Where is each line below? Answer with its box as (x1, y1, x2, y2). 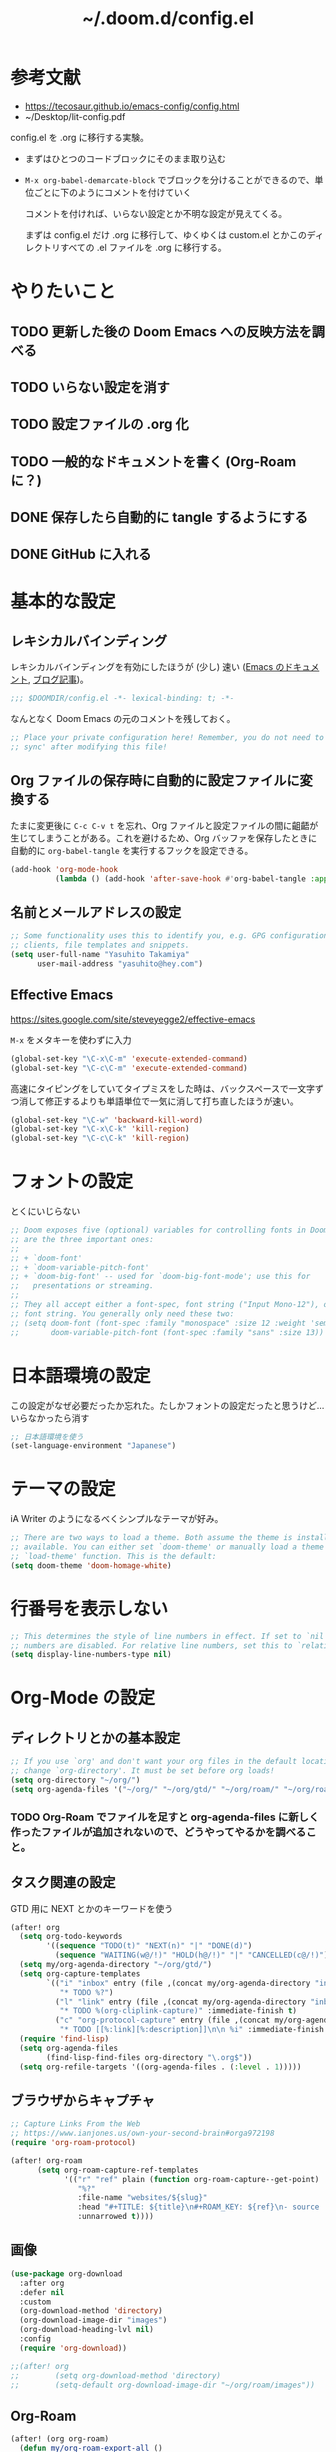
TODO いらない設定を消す (10, 378, 170, 396)
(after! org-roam (10, 2155, 83, 2166)
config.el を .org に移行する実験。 (10, 131, 150, 143)
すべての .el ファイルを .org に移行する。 (59, 241, 227, 253)
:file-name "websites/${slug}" (77, 2193, 208, 2203)
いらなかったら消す (10, 1412, 90, 1424)
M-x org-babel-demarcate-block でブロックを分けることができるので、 (24, 173, 315, 186)
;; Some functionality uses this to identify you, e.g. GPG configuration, (10, 931, 333, 941)
